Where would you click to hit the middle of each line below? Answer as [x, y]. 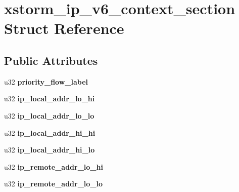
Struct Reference [64, 28]
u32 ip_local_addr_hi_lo [50, 150]
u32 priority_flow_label [46, 81]
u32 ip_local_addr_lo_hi [50, 99]
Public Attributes [51, 60]
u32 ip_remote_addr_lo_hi [54, 166]
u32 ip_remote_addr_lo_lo [54, 184]
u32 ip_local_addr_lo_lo [49, 115]
